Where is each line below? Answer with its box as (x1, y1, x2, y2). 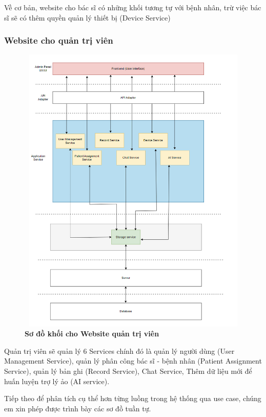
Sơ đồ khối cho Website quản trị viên (25, 328, 159, 339)
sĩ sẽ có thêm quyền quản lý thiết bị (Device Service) (4, 12, 171, 23)
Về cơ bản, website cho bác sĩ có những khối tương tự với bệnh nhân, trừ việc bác (4, 2, 261, 12)
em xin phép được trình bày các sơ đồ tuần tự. (4, 403, 151, 413)
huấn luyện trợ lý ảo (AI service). (4, 375, 110, 386)
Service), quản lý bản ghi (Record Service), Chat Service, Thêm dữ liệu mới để (4, 365, 252, 376)
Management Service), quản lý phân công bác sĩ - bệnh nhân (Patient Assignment (4, 355, 262, 366)
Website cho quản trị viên (4, 34, 113, 47)
